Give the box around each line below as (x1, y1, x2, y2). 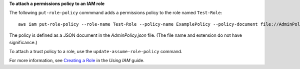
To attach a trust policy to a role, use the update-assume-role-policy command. (9, 48, 182, 54)
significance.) (9, 39, 37, 45)
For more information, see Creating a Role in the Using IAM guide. (9, 58, 145, 64)
